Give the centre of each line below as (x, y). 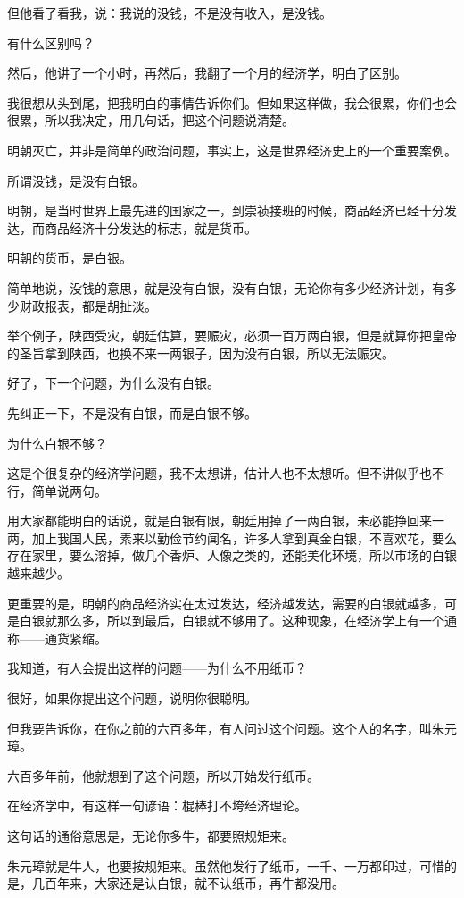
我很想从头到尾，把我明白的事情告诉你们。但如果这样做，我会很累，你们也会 (232, 102)
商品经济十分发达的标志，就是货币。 (150, 227)
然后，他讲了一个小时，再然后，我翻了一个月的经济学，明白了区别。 (207, 73)
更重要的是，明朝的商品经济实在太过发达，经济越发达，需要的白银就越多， (226, 603)
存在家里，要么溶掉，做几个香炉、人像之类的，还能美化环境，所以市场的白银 (232, 555)
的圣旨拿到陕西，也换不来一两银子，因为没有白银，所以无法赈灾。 (201, 352)
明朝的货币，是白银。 (70, 258)
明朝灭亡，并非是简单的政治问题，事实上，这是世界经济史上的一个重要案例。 (232, 150)
